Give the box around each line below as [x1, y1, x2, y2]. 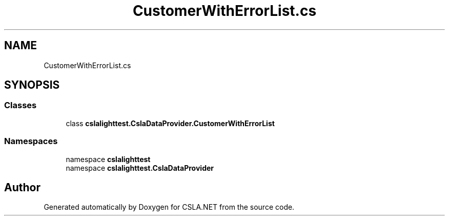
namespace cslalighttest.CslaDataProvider [66, 163, 214, 172]
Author [4, 181, 40, 194]
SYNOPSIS [4, 78, 60, 92]
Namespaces [4, 136, 58, 147]
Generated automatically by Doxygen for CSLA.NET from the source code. [44, 203, 295, 212]
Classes [4, 100, 37, 111]
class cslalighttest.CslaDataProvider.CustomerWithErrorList [66, 118, 275, 128]
